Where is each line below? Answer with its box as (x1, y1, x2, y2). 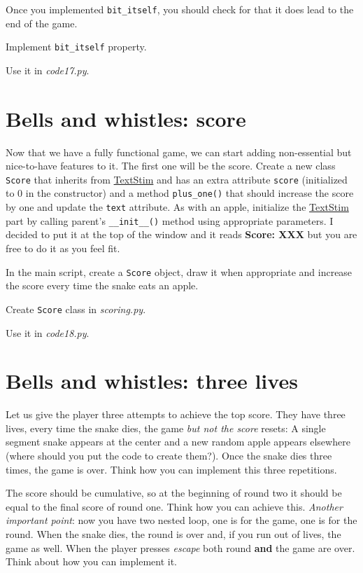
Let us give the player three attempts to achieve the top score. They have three (6, 407, 346, 422)
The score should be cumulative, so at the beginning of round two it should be (6, 485, 342, 500)
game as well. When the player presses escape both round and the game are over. (6, 540, 355, 555)
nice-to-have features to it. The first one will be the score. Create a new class (6, 158, 336, 173)
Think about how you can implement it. (6, 554, 178, 569)
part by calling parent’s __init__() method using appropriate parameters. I (6, 213, 334, 228)
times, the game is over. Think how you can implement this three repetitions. (6, 462, 337, 476)
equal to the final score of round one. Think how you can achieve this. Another (6, 499, 343, 513)
